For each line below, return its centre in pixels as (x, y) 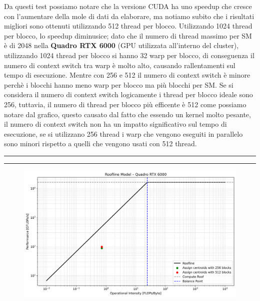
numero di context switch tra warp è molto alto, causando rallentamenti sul (120, 65)
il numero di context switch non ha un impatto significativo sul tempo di (115, 124)
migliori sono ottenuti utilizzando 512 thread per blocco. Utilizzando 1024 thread (128, 26)
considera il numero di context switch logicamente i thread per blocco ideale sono (128, 94)
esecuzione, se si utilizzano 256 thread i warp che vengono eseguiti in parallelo (123, 133)
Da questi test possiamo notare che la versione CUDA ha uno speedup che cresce (128, 6)
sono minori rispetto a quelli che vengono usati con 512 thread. (100, 143)
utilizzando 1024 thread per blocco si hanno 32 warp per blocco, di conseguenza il (129, 55)
